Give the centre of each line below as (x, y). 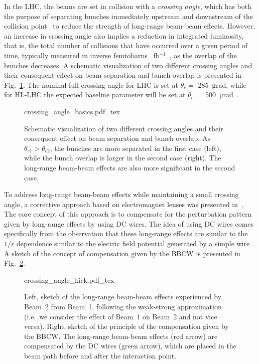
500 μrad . (222, 95)
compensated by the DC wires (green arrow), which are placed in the (130, 346)
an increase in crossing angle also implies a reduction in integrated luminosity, (124, 35)
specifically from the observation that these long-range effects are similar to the (126, 233)
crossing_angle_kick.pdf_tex (69, 280)
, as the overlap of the (203, 55)
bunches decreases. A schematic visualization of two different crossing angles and (128, 65)
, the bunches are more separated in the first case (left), (136, 148)
